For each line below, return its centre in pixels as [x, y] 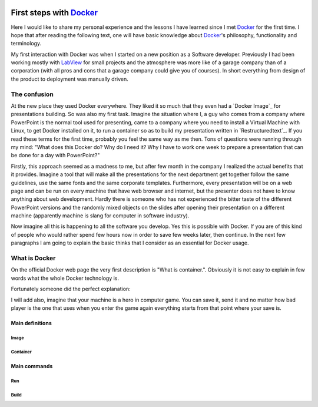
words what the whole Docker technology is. [65, 278]
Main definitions [32, 323]
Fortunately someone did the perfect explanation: [71, 289]
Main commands [32, 366]
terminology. [26, 44]
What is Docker [33, 258]
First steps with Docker [54, 13]
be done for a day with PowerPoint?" [55, 155]
